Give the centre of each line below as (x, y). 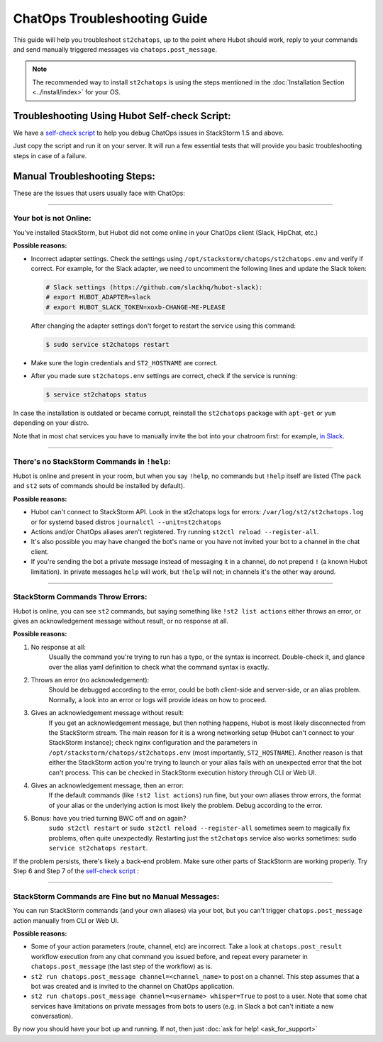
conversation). (52, 1016)
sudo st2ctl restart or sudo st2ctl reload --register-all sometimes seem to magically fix (199, 828)
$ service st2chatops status (96, 395)
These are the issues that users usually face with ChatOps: (99, 193)
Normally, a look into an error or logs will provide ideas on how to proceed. (158, 699)
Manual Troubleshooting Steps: (84, 176)
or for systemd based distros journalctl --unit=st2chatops (126, 522)
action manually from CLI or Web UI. (66, 920)
